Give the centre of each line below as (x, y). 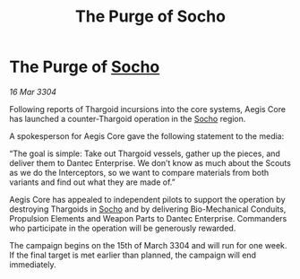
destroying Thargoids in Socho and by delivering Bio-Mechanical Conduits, (148, 209)
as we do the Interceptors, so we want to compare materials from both (139, 172)
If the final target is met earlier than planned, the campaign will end (133, 255)
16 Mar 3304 (33, 92)
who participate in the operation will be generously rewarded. (123, 228)
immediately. (33, 264)
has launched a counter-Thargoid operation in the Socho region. (128, 118)
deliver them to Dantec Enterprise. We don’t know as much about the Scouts (150, 162)
